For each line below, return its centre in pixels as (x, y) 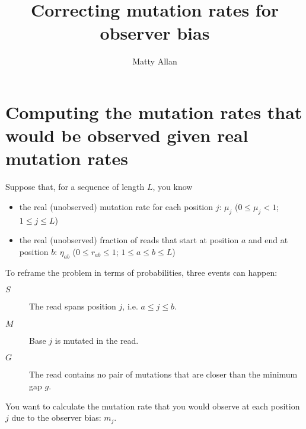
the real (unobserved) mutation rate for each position (116, 206)
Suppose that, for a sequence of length (75, 187)
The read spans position (73, 306)
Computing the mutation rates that (154, 112)
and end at (268, 240)
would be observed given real (127, 135)
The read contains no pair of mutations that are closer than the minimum (163, 374)
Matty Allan (155, 61)
